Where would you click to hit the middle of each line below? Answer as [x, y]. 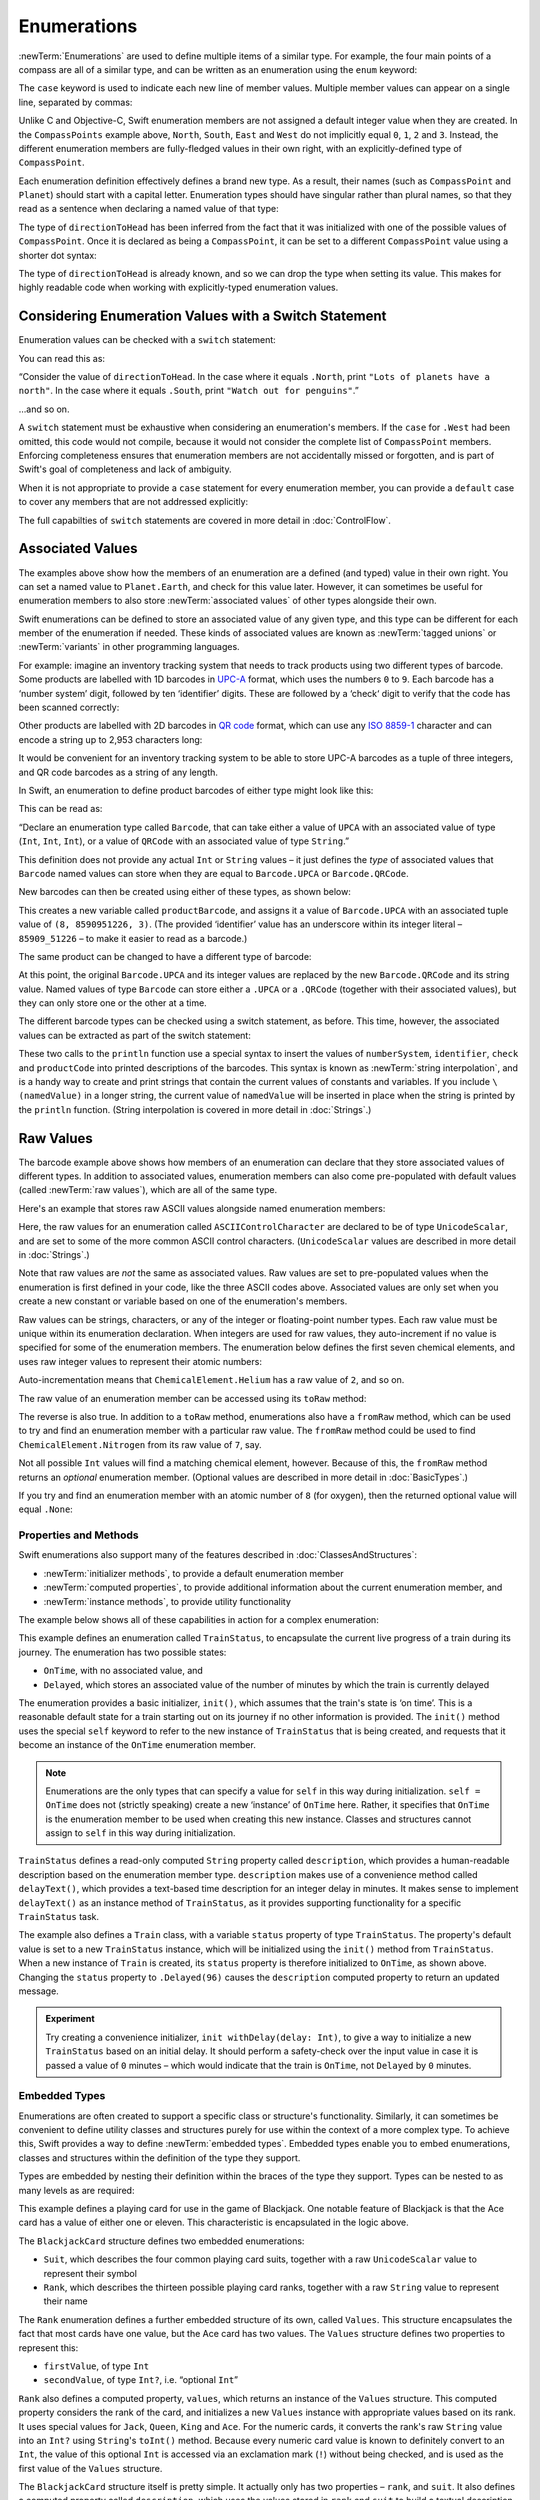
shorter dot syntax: [57, 255]
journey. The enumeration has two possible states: [122, 1652]
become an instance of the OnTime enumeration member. [137, 1745]
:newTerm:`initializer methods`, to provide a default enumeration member [193, 1573]
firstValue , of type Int [96, 2366]
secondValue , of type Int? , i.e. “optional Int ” [141, 2380]
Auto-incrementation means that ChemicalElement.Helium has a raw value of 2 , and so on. [211, 1380]
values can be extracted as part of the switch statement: [135, 1035]
